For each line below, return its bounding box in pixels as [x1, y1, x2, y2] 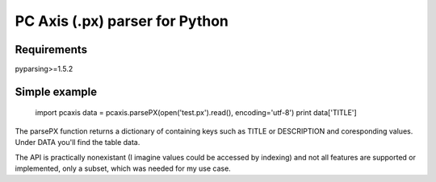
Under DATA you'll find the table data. [15, 138, 140, 147]
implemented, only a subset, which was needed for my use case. [15, 163, 232, 173]
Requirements [15, 43, 88, 56]
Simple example [15, 85, 98, 98]
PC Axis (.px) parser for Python [15, 12, 229, 30]
